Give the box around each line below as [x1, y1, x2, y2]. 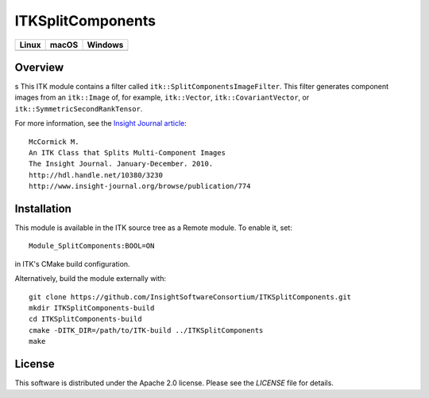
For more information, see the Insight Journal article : [14, 119, 187, 128]
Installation [14, 202, 71, 215]
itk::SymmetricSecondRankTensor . [14, 103, 143, 113]
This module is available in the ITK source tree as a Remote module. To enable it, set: [14, 223, 293, 232]
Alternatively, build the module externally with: [14, 274, 167, 283]
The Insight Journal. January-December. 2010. [29, 159, 214, 169]
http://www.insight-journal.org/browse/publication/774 [29, 181, 251, 191]
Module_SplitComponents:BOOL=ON [29, 241, 155, 251]
